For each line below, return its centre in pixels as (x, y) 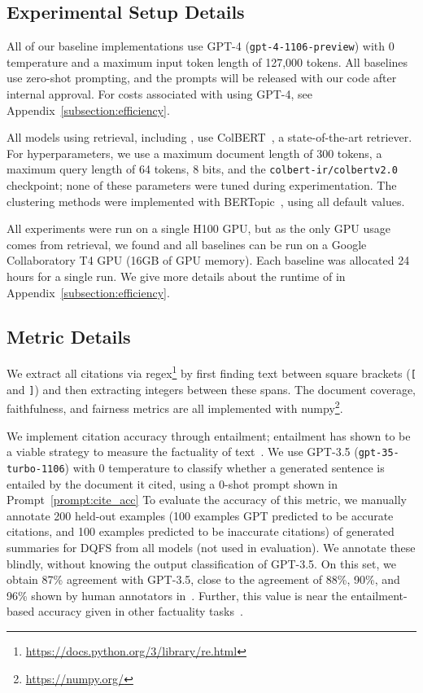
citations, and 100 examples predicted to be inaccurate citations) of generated (201, 531)
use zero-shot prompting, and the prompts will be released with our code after (202, 78)
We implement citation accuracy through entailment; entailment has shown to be (209, 435)
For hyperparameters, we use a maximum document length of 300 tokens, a (194, 153)
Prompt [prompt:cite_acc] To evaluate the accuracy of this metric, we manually (207, 500)
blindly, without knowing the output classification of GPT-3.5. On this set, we (201, 563)
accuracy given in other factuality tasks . (140, 611)
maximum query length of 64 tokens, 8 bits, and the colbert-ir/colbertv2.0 (202, 169)
